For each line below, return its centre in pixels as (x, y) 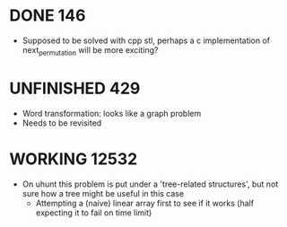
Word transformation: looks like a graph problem (112, 113)
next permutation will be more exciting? (90, 51)
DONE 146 (48, 16)
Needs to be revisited (62, 123)
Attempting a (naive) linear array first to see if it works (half (144, 203)
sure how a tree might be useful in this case (103, 193)
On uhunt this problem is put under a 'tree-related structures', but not (150, 184)
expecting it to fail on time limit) (94, 213)
